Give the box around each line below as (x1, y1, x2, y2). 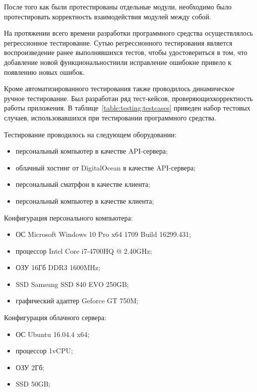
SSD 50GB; (15, 379, 51, 389)
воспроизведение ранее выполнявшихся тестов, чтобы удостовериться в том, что (4, 47, 248, 57)
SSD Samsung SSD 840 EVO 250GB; (15, 279, 129, 289)
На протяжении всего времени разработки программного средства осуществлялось (4, 28, 253, 38)
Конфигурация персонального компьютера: (4, 212, 133, 223)
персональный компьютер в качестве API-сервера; (15, 146, 168, 156)
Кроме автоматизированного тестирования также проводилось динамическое (4, 83, 235, 94)
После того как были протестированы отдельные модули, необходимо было (4, 1, 232, 11)
